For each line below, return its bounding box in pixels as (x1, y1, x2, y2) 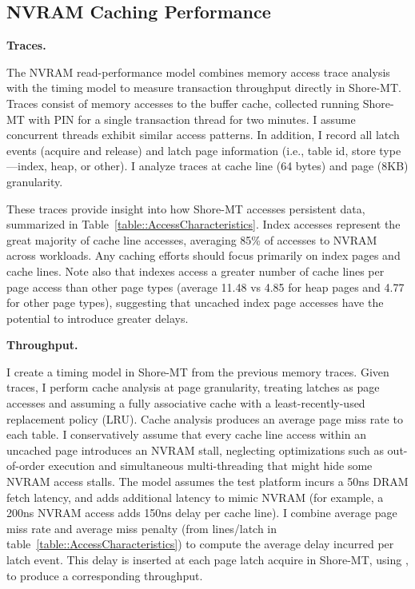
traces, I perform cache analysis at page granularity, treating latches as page (6, 379, 380, 396)
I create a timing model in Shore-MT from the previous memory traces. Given (6, 363, 389, 380)
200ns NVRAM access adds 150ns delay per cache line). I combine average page (6, 504, 397, 521)
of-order (6, 457, 45, 474)
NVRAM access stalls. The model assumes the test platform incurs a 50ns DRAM (6, 473, 409, 490)
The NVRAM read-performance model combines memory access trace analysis (6, 63, 390, 80)
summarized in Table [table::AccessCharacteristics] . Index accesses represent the (6, 216, 401, 233)
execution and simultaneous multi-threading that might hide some (48, 457, 373, 474)
